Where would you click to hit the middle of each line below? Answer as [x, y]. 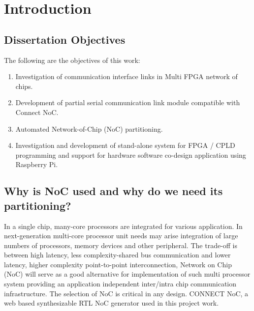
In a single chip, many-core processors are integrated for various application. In [123, 226]
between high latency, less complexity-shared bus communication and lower [117, 255]
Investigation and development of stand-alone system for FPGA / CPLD [125, 145]
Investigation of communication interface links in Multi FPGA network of [127, 76]
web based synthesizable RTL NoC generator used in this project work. [111, 303]
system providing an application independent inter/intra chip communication [120, 284]
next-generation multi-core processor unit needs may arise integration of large [121, 236]
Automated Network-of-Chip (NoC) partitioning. [89, 128]
